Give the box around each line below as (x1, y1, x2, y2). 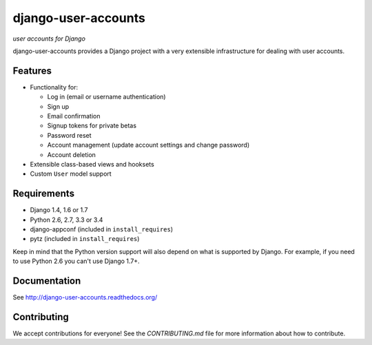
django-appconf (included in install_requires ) (30, 225, 174, 233)
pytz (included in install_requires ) (30, 235, 140, 243)
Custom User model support (30, 169, 112, 178)
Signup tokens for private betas (47, 121, 137, 130)
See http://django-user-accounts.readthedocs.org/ (12, 293, 158, 302)
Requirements (12, 188, 75, 200)
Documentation (12, 275, 81, 287)
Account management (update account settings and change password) (47, 141, 250, 149)
